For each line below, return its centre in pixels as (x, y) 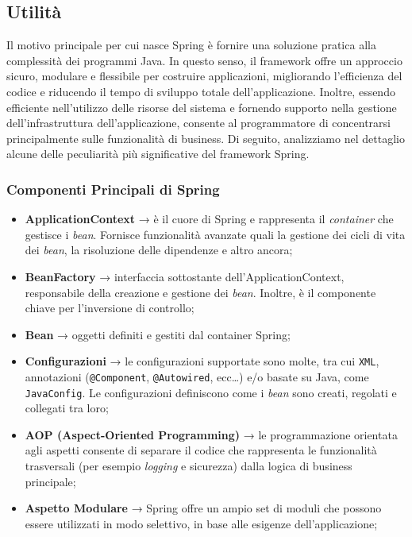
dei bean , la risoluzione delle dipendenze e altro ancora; (159, 250)
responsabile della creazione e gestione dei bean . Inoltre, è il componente (200, 292)
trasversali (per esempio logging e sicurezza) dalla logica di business (189, 466)
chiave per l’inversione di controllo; (110, 308)
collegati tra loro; (67, 408)
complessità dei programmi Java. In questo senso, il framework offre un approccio (204, 60)
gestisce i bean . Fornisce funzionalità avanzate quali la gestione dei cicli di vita (215, 234)
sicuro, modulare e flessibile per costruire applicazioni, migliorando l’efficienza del (204, 76)
